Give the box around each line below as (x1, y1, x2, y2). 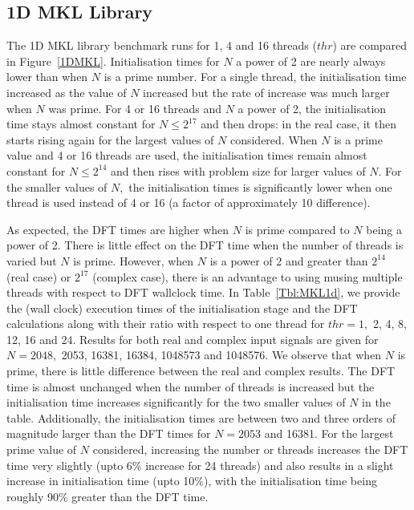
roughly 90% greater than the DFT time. (6, 488, 209, 504)
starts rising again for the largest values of (6, 131, 214, 148)
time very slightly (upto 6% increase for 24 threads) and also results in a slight (6, 456, 394, 473)
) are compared (332, 37, 408, 54)
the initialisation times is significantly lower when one (128, 178, 392, 195)
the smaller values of (6, 178, 108, 195)
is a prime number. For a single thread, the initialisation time (103, 68, 407, 85)
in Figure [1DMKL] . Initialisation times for (6, 52, 220, 69)
